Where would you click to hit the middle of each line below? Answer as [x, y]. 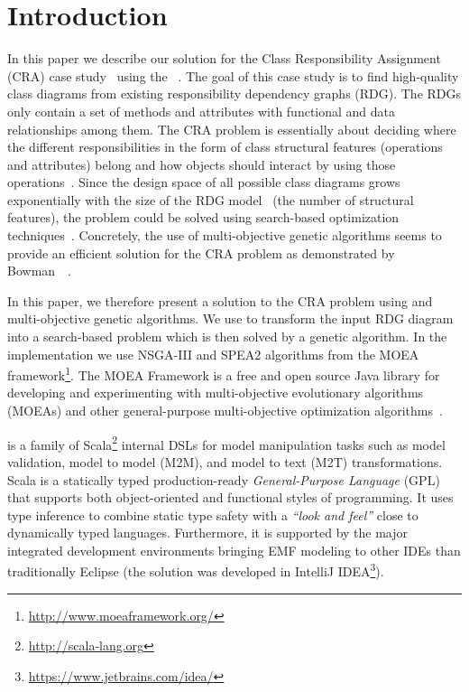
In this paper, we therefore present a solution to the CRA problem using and [220, 300]
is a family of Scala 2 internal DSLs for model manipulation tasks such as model [226, 443]
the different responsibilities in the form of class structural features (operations [225, 147]
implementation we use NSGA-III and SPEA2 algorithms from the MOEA [213, 354]
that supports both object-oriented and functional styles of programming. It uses [230, 497]
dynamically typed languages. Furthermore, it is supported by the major [208, 533]
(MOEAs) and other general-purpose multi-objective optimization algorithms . [225, 411]
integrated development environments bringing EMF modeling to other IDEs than [234, 550]
